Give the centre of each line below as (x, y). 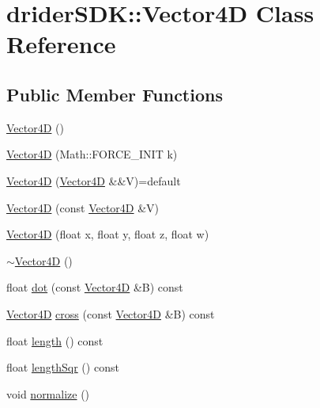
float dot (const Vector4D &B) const (95, 287)
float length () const (55, 340)
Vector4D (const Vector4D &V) (83, 207)
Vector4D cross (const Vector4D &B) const (111, 313)
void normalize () (48, 393)
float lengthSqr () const (63, 367)
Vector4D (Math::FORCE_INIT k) (92, 154)
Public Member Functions (115, 94)
